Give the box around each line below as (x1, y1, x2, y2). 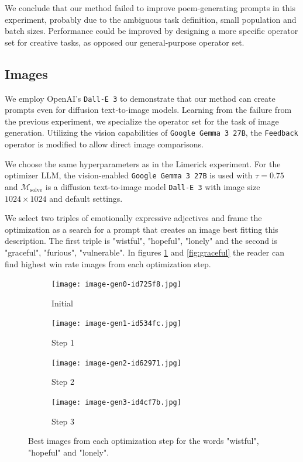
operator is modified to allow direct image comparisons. (5, 138, 204, 150)
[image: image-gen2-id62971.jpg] (51, 358, 181, 367)
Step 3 (51, 415, 74, 427)
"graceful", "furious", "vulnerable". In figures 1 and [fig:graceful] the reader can (5, 246, 284, 258)
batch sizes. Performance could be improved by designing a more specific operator (5, 25, 298, 37)
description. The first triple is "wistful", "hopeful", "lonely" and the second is (5, 235, 278, 247)
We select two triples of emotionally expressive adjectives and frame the (5, 212, 262, 224)
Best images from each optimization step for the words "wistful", (28, 435, 259, 447)
